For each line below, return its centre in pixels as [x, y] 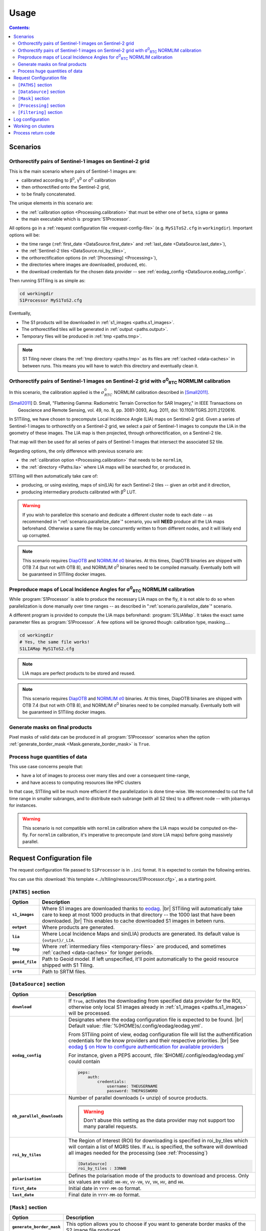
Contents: [20, 28]
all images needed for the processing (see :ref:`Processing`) [138, 1153]
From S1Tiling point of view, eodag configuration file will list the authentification [160, 1034]
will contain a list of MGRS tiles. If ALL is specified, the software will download [158, 1147]
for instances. [23, 805]
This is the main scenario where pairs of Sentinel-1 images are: [73, 171]
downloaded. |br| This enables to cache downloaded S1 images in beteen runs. [133, 921]
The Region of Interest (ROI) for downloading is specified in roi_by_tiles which [158, 1141]
